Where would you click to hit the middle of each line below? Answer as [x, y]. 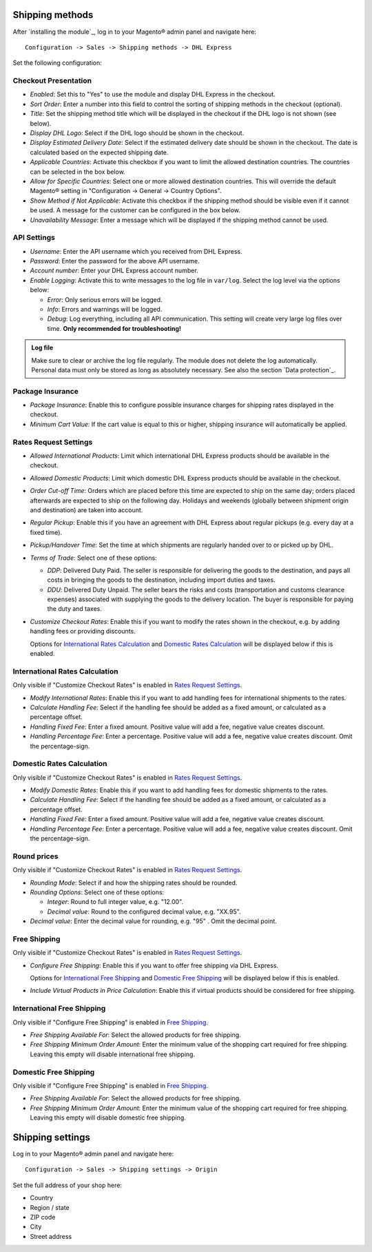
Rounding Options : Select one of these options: [97, 892]
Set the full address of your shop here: [67, 1185]
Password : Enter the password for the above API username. [115, 261]
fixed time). [46, 532]
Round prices [35, 856]
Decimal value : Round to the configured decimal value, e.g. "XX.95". [144, 911]
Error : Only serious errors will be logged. [105, 299]
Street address [51, 1236]
